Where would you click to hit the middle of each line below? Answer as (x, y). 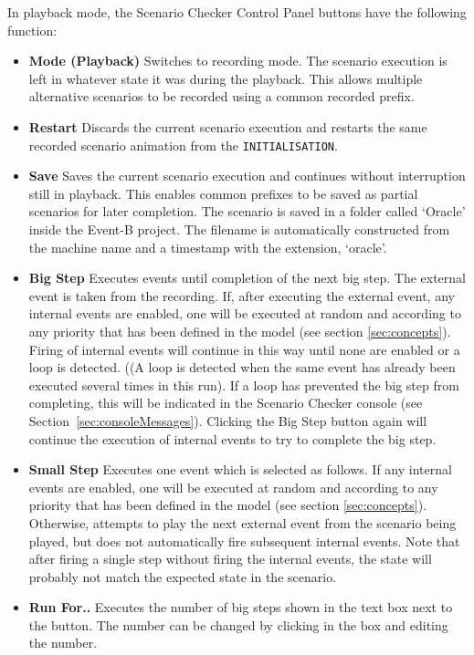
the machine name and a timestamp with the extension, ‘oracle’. (208, 247)
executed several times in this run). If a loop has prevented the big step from (244, 385)
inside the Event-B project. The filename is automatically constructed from (239, 229)
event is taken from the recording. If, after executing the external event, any (242, 295)
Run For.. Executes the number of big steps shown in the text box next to (241, 607)
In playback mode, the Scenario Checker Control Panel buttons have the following (237, 12)
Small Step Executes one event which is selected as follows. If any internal (240, 469)
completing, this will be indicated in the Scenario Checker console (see (226, 403)
